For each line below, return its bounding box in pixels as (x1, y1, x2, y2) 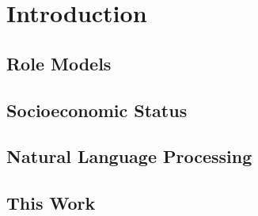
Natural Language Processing (6, 144, 252, 169)
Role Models (6, 51, 112, 75)
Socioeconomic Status (6, 97, 188, 122)
